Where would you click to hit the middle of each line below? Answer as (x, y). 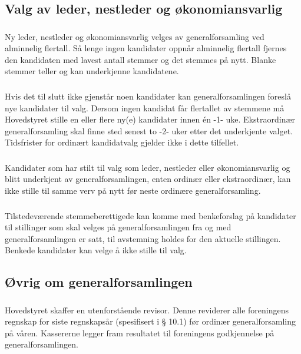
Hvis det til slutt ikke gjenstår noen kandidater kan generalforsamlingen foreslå (148, 96)
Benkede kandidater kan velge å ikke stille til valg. (96, 250)
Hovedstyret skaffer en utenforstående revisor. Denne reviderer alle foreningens (147, 310)
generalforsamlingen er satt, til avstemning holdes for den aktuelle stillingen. (143, 238)
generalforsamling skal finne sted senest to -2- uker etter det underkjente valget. (149, 130)
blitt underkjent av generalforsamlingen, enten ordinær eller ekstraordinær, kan (148, 179)
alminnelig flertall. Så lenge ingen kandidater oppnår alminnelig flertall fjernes (146, 48)
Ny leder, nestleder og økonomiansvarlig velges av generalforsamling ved (135, 36)
